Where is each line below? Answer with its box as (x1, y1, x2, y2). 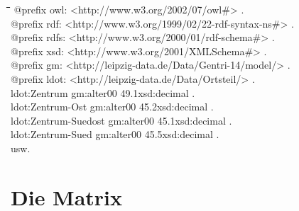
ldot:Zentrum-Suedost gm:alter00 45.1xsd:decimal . (11, 113, 232, 127)
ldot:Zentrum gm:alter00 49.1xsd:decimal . (11, 85, 195, 100)
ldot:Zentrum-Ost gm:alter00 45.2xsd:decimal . (11, 99, 214, 114)
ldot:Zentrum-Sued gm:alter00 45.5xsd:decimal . (11, 127, 219, 142)
